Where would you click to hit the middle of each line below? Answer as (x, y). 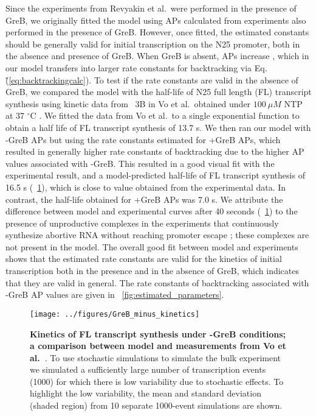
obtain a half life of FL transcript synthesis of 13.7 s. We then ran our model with (158, 127)
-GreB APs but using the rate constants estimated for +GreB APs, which (143, 139)
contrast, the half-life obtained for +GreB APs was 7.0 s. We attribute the (144, 199)
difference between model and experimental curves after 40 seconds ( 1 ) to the (152, 211)
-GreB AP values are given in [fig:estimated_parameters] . (115, 294)
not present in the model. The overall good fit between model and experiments (152, 246)
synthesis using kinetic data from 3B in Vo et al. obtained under (128, 103)
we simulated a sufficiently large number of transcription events (148, 369)
